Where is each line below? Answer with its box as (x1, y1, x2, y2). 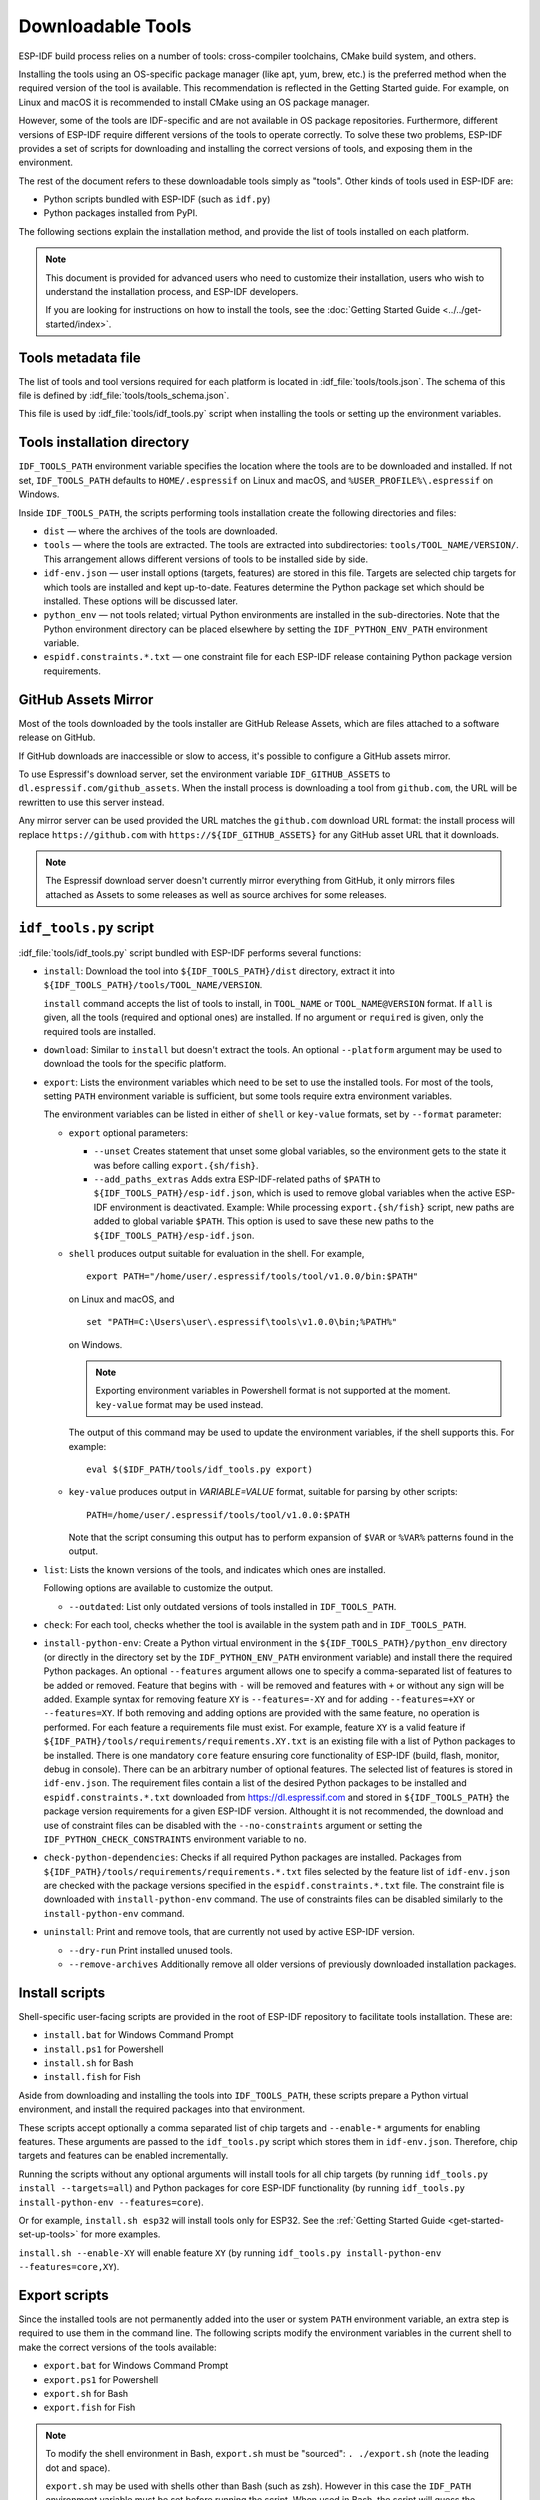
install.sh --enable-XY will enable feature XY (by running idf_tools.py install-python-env (18, 2246, 442, 2259)
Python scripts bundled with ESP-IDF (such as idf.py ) (43, 193, 271, 205)
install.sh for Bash (43, 2057, 134, 2069)
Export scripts (18, 2286, 109, 2304)
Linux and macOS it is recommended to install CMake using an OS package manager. (18, 96, 370, 108)
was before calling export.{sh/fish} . (93, 1159, 259, 1171)
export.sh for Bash (43, 2388, 129, 2400)
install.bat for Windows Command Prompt (43, 2029, 234, 2041)
